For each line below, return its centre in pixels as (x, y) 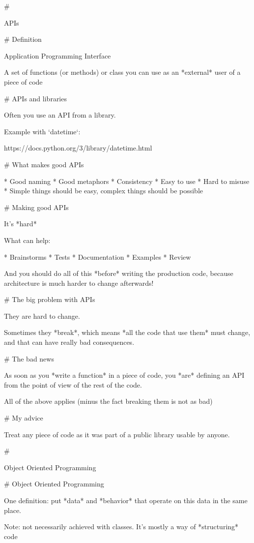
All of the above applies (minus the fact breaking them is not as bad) (108, 401)
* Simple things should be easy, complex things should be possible (104, 191)
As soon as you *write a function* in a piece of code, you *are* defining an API (124, 375)
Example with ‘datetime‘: (42, 131)
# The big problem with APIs (50, 299)
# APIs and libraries (35, 98)
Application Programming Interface (57, 55)
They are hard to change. (42, 316)
